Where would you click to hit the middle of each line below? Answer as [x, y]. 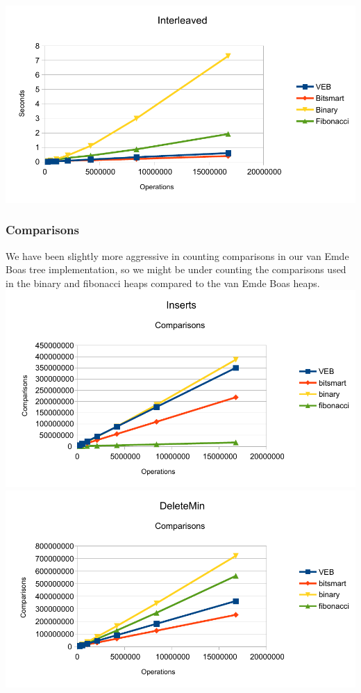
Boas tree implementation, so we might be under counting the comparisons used [176, 269]
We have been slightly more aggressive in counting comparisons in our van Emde [177, 255]
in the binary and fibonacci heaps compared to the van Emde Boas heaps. [163, 283]
